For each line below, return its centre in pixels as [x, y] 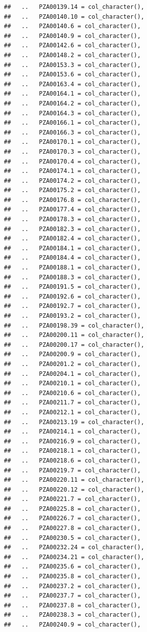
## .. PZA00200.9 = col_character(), [73, 354]
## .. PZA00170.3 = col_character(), [73, 151]
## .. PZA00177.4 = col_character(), [73, 210]
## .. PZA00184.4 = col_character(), [73, 258]
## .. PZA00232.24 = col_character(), [74, 548]
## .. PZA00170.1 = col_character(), [73, 142]
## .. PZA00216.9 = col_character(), [73, 441]
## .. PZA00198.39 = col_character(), [74, 325]
